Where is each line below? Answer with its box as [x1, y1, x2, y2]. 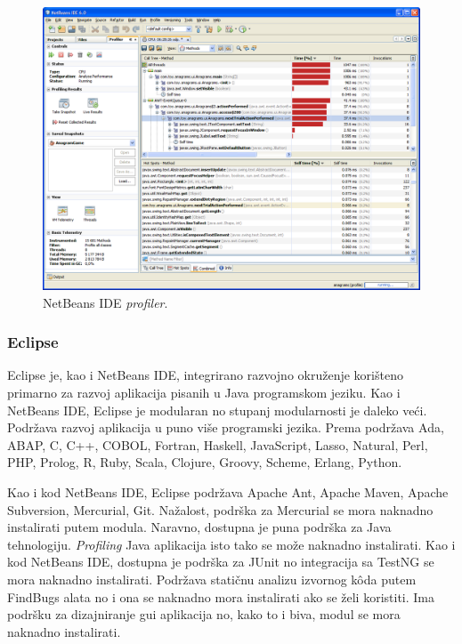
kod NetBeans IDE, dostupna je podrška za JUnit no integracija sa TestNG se [7, 552, 434, 571]
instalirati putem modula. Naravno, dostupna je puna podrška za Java [7, 518, 392, 536]
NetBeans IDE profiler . [43, 293, 168, 311]
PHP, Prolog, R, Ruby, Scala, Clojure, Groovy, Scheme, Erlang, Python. [7, 453, 402, 471]
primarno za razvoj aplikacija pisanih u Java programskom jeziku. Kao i [7, 383, 401, 401]
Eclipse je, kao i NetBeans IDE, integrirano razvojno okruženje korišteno [7, 366, 403, 384]
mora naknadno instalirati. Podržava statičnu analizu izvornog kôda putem [7, 569, 417, 588]
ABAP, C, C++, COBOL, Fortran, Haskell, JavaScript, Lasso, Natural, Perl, [7, 435, 428, 454]
